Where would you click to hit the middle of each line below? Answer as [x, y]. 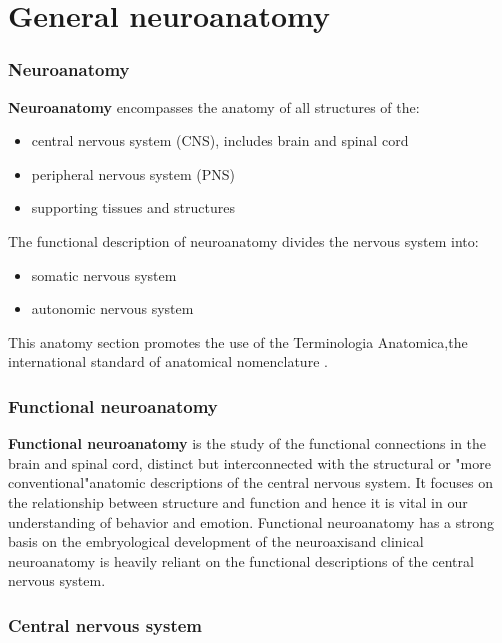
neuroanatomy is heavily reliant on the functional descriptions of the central [241, 560]
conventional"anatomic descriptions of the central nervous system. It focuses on [250, 482]
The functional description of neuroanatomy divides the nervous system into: [243, 240]
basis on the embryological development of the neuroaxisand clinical [216, 541]
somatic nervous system [104, 274]
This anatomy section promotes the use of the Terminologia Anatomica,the [238, 341]
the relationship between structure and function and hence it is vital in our [238, 501]
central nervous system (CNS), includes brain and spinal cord [220, 140]
